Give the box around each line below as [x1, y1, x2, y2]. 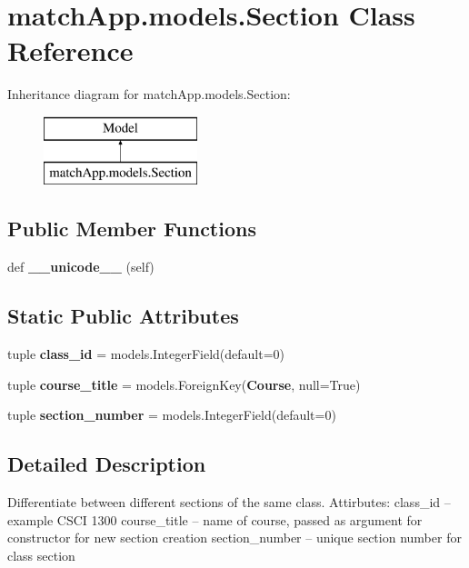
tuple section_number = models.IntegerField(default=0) [7, 405, 336, 424]
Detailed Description [7, 450, 206, 478]
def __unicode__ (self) [7, 257, 155, 276]
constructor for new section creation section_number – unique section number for [7, 528, 462, 547]
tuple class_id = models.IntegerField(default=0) [7, 344, 285, 364]
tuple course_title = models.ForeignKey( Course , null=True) [7, 374, 361, 394]
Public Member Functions [7, 214, 256, 243]
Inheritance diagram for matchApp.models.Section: [7, 85, 291, 104]
